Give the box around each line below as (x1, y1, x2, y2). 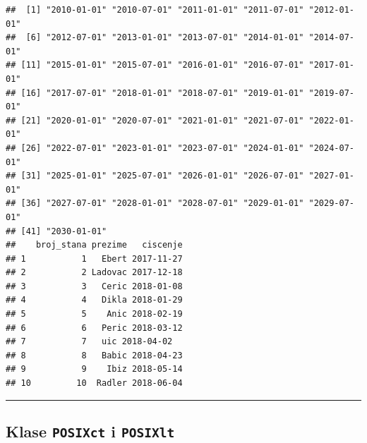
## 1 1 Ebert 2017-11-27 (6, 253, 183, 264)
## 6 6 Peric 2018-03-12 (6, 322, 183, 333)
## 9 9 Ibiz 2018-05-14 (6, 364, 183, 375)
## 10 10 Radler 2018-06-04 (6, 378, 183, 389)
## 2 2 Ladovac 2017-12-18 (6, 267, 183, 278)
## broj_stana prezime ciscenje (6, 240, 183, 250)
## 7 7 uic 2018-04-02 (6, 336, 173, 347)
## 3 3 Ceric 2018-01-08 (6, 281, 183, 291)
